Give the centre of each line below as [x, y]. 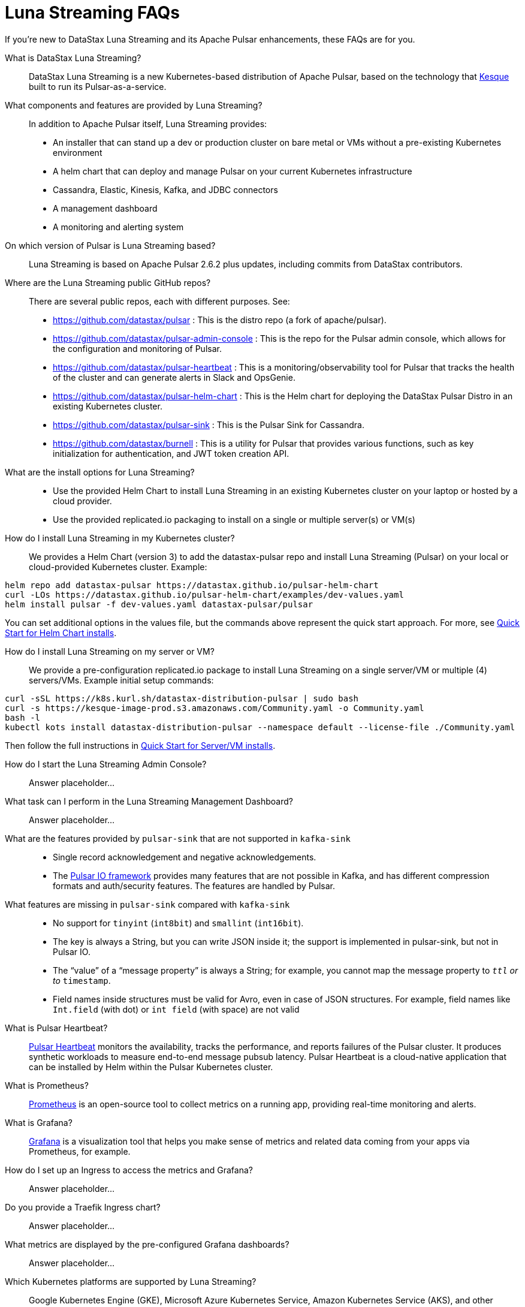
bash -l [23, 717]
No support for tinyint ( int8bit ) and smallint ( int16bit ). [178, 923]
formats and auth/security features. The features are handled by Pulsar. [194, 886]
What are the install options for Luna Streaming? [100, 472]
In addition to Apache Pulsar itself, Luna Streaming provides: [148, 124]
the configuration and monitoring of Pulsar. [137, 348]
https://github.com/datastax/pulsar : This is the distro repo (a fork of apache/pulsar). [220, 320]
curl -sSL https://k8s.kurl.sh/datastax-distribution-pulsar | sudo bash [182, 698]
